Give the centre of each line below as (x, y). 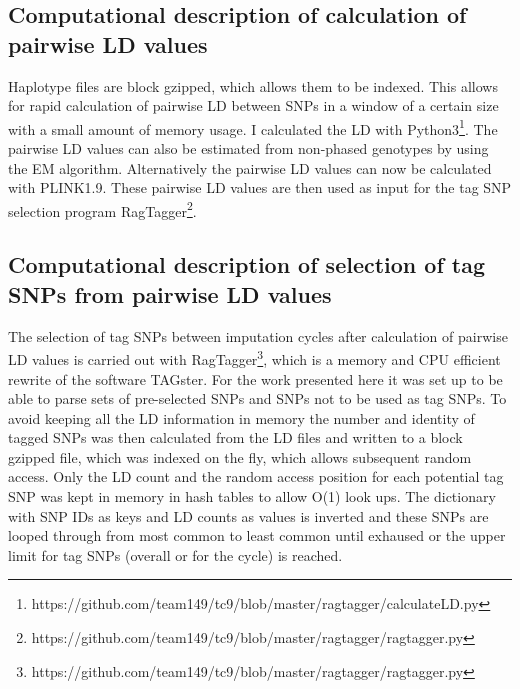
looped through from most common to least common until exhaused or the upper (257, 535)
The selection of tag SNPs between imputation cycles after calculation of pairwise (258, 335)
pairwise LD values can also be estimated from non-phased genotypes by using (248, 148)
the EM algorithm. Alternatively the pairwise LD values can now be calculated (250, 167)
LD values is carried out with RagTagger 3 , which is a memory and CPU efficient (254, 357)
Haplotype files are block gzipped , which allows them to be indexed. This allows (253, 85)
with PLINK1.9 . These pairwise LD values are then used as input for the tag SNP (260, 187)
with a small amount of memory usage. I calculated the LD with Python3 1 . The (253, 127)
